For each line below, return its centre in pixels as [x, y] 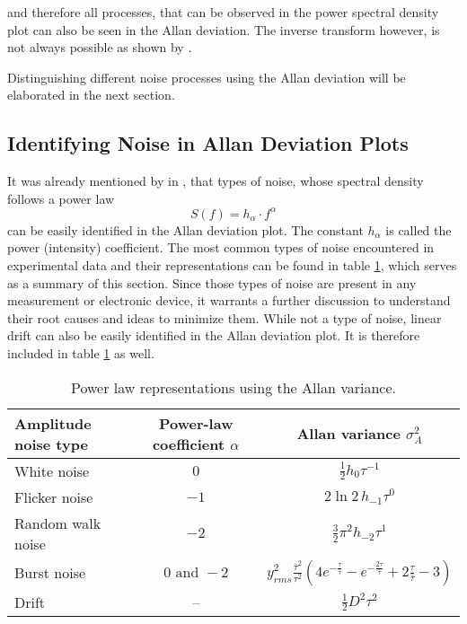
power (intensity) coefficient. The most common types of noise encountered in [221, 247]
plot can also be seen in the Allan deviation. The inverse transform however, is [224, 29]
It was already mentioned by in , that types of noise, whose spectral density [216, 181]
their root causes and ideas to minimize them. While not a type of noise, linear [225, 317]
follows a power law [61, 198]
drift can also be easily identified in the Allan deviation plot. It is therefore [214, 335]
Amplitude [53, 423]
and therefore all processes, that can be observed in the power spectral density [223, 12]
